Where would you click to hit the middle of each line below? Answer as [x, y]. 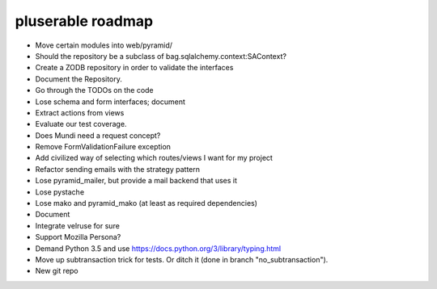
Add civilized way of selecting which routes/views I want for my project [154, 158]
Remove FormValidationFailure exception [103, 147]
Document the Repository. [79, 79]
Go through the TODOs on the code [94, 90]
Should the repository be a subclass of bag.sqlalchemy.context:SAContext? [161, 56]
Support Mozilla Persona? [78, 237]
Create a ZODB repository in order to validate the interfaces [134, 68]
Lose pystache [60, 192]
